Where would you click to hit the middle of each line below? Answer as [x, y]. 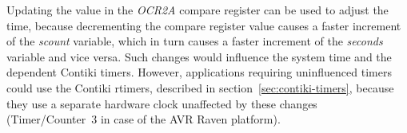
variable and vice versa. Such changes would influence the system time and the [199, 56]
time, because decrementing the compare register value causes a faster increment [204, 25]
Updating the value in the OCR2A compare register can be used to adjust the [198, 10]
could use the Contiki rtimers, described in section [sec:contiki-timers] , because [200, 87]
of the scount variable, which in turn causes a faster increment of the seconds [195, 41]
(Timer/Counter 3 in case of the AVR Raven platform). [144, 119]
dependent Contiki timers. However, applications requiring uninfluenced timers [199, 72]
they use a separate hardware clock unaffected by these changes [162, 103]
